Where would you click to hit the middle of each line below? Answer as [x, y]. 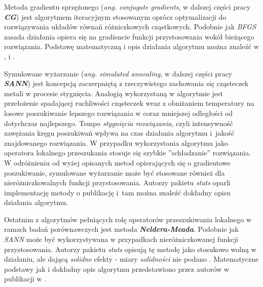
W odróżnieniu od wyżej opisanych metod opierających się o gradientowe [117, 162]
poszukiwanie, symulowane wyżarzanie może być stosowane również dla [115, 172]
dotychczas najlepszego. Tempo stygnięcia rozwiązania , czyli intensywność [119, 123]
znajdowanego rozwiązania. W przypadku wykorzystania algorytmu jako [116, 142]
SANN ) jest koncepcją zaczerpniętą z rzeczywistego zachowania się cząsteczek [126, 83]
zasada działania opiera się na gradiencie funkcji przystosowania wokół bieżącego [129, 36]
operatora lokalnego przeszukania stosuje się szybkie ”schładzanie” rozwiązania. [128, 153]
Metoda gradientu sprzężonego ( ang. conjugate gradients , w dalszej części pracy [127, 7]
